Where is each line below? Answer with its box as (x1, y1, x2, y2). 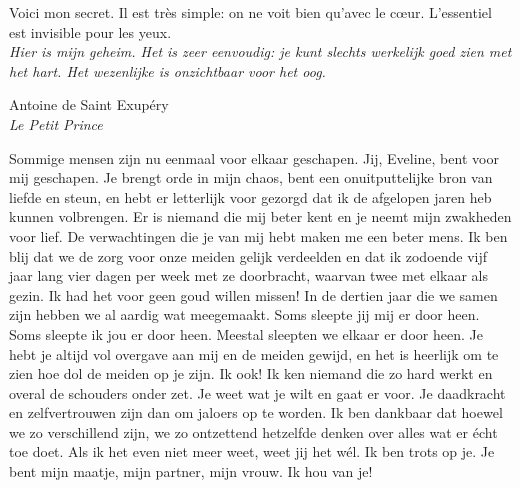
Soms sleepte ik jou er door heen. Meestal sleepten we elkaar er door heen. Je (9, 323, 483, 344)
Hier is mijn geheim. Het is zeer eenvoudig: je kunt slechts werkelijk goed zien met (9, 41, 512, 62)
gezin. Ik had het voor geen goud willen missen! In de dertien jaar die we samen (9, 284, 498, 305)
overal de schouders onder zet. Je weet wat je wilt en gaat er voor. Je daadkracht (9, 382, 506, 403)
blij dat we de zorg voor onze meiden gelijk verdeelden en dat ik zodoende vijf (9, 245, 488, 266)
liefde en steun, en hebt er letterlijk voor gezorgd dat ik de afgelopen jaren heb (9, 186, 492, 207)
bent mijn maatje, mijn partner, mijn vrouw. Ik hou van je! (9, 461, 373, 482)
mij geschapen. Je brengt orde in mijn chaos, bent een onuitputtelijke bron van (9, 167, 493, 188)
